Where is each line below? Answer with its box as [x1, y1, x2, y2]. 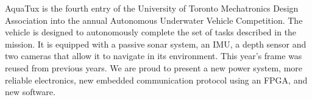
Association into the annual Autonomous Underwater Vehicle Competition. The [5, 13, 303, 26]
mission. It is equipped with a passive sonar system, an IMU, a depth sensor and [5, 37, 307, 50]
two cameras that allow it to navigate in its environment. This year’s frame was [5, 49, 302, 62]
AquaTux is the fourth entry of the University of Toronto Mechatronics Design [5, 2, 299, 14]
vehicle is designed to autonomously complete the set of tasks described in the [5, 26, 297, 38]
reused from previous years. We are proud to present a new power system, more [5, 61, 303, 74]
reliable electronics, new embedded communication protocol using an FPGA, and [5, 73, 308, 86]
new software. [5, 85, 55, 98]
